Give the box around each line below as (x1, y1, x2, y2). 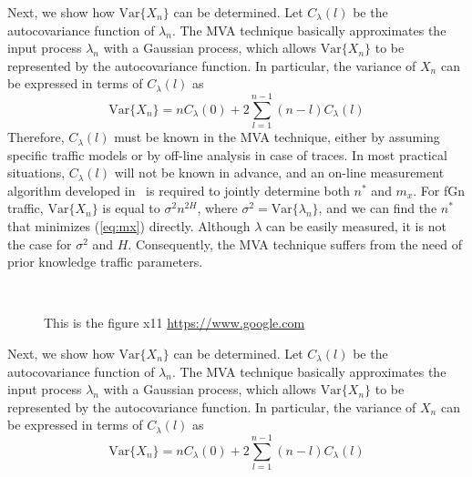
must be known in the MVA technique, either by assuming (114, 127, 440, 147)
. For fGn (413, 180, 466, 199)
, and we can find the (318, 198, 437, 218)
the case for (7, 234, 72, 253)
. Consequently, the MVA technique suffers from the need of (128, 234, 463, 253)
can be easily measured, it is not (266, 217, 446, 236)
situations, (7, 163, 66, 182)
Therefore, (7, 127, 65, 147)
